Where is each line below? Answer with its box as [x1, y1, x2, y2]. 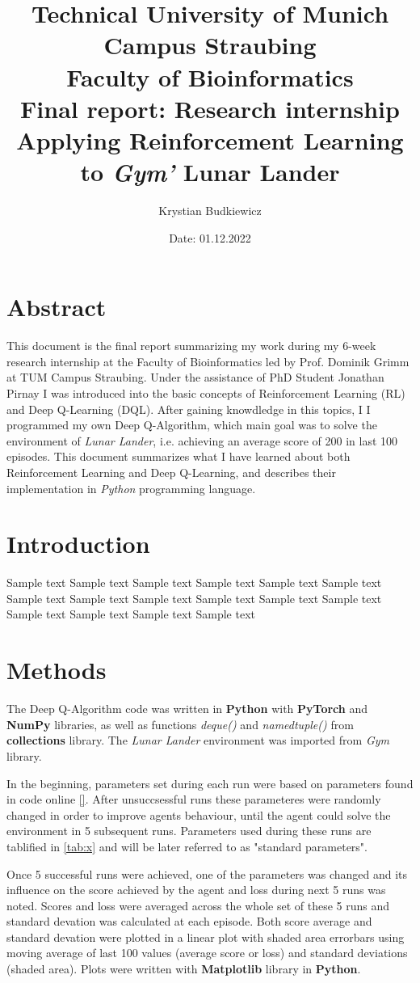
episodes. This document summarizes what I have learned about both [6, 448, 351, 465]
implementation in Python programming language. [6, 479, 256, 496]
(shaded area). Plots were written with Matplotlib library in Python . [6, 960, 361, 977]
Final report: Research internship [20, 91, 400, 124]
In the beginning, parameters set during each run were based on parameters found [6, 774, 414, 791]
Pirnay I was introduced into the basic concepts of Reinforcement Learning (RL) [6, 384, 405, 401]
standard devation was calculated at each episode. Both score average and [6, 913, 372, 930]
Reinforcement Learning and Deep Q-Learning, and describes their [6, 463, 336, 480]
